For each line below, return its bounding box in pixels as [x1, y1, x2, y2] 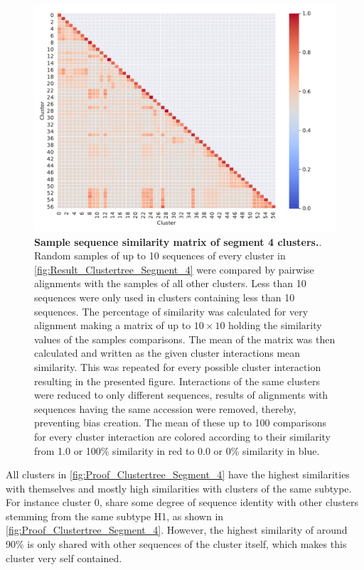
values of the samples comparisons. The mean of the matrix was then [34, 331, 336, 346]
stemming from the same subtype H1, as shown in [6, 508, 224, 523]
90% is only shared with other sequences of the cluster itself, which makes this [6, 537, 347, 552]
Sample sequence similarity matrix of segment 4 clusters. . [34, 234, 322, 249]
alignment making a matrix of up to [34, 318, 191, 333]
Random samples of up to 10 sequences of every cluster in [34, 248, 286, 263]
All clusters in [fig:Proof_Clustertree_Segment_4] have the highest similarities [6, 467, 350, 482]
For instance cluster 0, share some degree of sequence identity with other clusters [6, 495, 358, 510]
